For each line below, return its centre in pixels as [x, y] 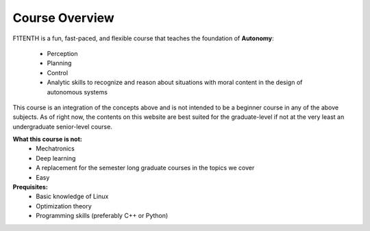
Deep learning [56, 158]
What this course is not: [47, 139]
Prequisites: [30, 187]
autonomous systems [77, 92]
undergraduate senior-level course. [62, 126]
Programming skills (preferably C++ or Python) [102, 216]
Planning [59, 63]
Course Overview [63, 18]
